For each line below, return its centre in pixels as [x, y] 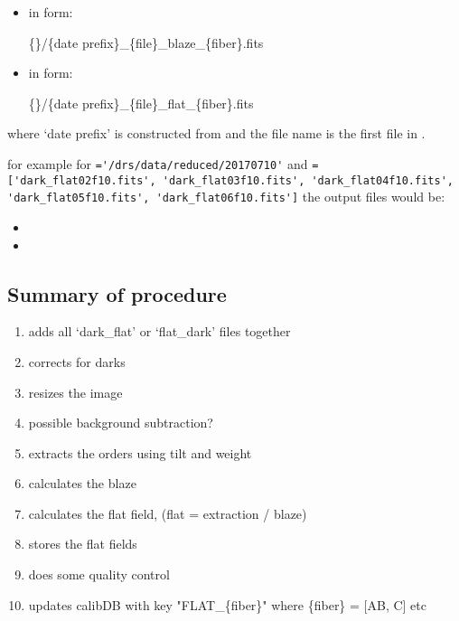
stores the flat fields [83, 544]
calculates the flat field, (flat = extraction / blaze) [168, 513]
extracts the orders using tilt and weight [140, 452]
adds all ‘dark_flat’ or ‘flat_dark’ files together [159, 331]
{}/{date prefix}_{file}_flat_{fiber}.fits [141, 103]
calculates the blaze [82, 483]
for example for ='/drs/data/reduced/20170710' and [158, 163]
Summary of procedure [117, 293]
